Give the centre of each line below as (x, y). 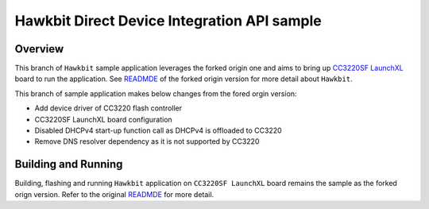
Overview (39, 49)
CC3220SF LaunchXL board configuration (103, 119)
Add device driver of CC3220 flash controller (108, 108)
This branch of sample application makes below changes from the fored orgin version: (156, 93)
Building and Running (69, 164)
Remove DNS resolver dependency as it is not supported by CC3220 (147, 141)
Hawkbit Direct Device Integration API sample (168, 21)
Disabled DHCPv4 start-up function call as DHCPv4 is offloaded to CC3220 (158, 130)
